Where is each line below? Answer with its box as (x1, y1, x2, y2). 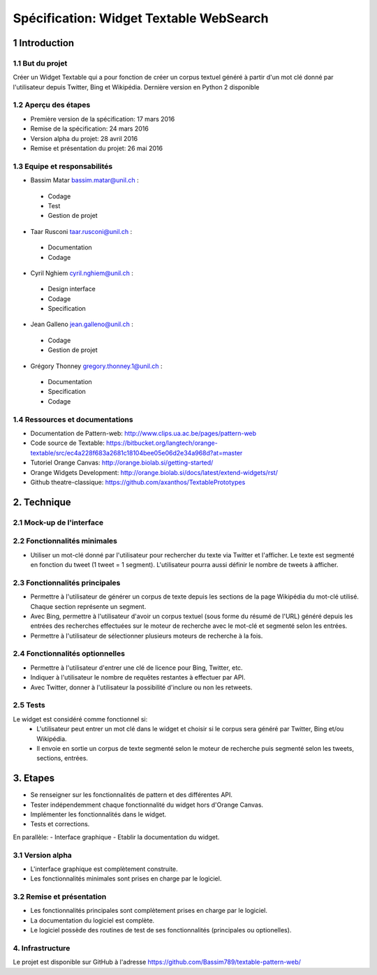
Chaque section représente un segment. (30, 602, 147, 610)
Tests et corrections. (30, 820, 90, 828)
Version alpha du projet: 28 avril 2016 (30, 134, 138, 142)
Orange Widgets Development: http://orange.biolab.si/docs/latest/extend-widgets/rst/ (30, 468, 279, 476)
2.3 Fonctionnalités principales (13, 578, 121, 587)
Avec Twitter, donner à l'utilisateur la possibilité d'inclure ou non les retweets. (30, 683, 253, 691)
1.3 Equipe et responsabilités (13, 161, 113, 171)
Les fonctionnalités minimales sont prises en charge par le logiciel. (30, 874, 222, 883)
